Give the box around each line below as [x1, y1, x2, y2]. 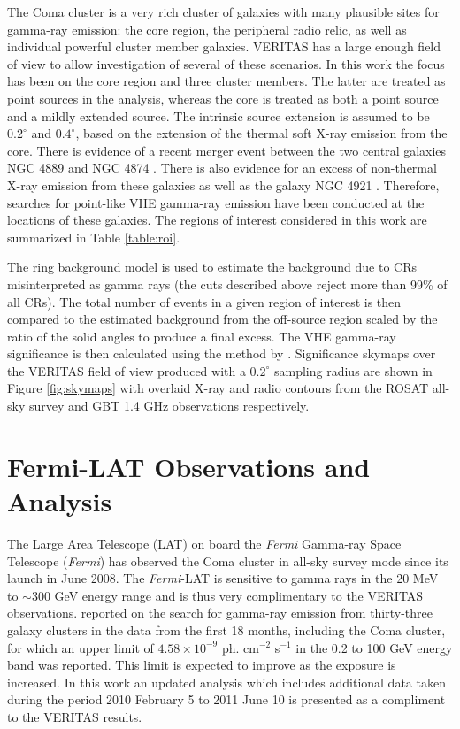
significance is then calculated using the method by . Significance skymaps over [7, 344, 436, 363]
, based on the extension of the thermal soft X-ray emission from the [75, 124, 448, 142]
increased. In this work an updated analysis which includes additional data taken [7, 672, 446, 691]
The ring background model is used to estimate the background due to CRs [7, 257, 418, 276]
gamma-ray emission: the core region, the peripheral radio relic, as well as [7, 19, 407, 38]
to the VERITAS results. [7, 707, 142, 725]
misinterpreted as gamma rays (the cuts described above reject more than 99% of [7, 274, 448, 293]
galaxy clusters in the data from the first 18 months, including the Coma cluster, [7, 620, 446, 639]
